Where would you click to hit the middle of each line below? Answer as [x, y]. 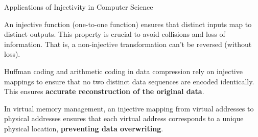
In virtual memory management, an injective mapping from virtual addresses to [129, 108]
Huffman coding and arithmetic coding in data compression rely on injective [123, 71]
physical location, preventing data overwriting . [84, 128]
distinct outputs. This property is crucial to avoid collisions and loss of [115, 34]
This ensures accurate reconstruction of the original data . [104, 91]
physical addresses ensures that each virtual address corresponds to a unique [124, 118]
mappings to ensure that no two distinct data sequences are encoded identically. [129, 81]
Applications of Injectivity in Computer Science [79, 7]
